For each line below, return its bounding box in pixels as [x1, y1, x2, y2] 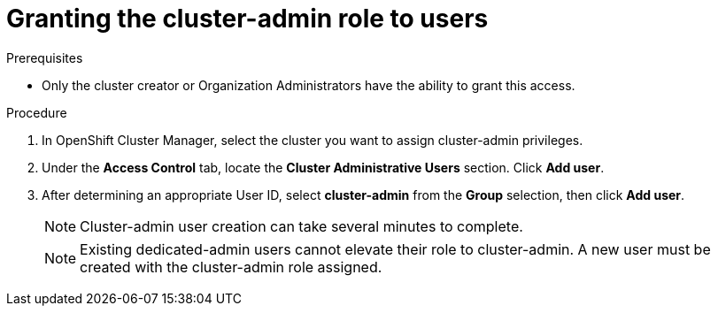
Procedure [6, 104, 67, 120]
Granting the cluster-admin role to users [6, 4, 489, 34]
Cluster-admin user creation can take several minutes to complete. [80, 217, 523, 235]
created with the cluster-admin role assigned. [80, 257, 382, 276]
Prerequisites [6, 50, 83, 65]
